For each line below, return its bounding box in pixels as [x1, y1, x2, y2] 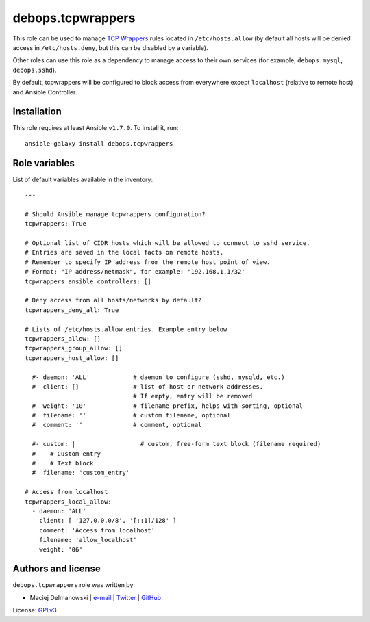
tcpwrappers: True [25, 220, 87, 228]
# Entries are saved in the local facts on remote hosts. [25, 248, 224, 257]
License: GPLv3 [12, 606, 58, 614]
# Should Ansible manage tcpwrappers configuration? [25, 210, 206, 218]
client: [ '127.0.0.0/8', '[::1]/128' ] [38, 517, 177, 525]
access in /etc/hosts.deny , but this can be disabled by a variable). [12, 43, 208, 51]
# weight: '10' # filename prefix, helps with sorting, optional [32, 402, 304, 410]
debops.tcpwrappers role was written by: [12, 581, 136, 589]
